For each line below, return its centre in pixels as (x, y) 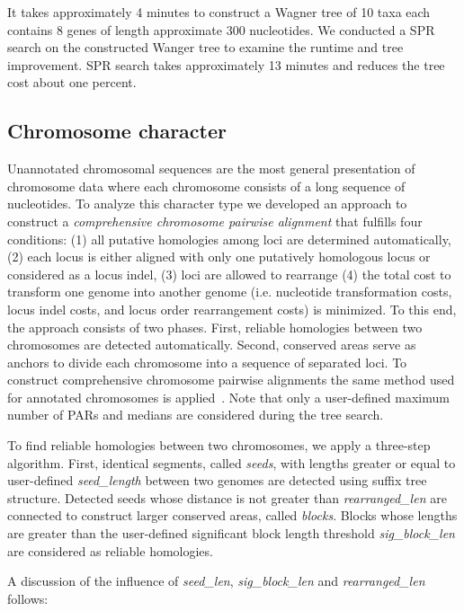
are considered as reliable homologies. (110, 550)
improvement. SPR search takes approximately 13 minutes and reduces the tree (226, 64)
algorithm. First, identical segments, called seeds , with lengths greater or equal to (232, 462)
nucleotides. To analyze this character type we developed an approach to (207, 204)
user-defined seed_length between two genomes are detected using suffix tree (217, 480)
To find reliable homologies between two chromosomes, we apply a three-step (219, 445)
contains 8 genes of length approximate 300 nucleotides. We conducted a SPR (221, 29)
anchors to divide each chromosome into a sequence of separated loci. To (207, 362)
